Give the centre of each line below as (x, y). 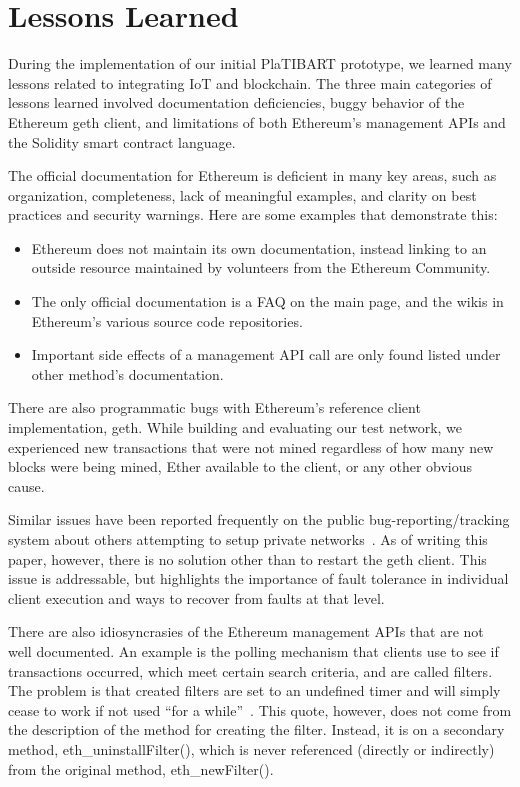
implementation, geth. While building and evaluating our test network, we (235, 427)
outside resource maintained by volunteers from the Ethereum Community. (261, 267)
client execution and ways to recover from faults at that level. (196, 597)
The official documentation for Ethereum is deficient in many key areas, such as (252, 175)
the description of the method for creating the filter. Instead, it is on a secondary (256, 729)
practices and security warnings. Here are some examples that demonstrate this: (253, 214)
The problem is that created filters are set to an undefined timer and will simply (254, 690)
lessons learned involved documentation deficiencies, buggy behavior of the (236, 102)
